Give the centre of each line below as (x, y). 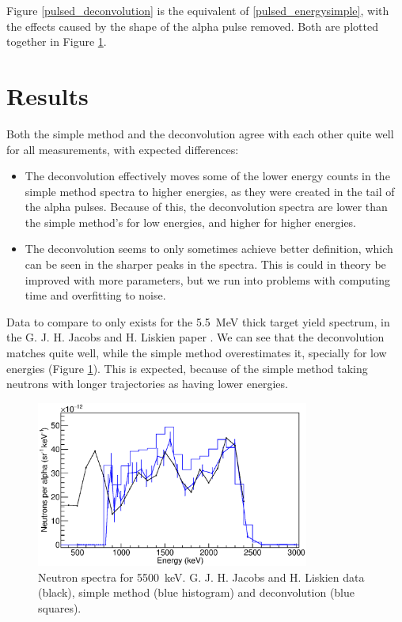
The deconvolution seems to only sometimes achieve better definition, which (209, 249)
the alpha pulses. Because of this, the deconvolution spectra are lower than (206, 207)
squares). (60, 607)
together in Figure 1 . (57, 41)
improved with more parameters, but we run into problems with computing (208, 279)
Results (47, 95)
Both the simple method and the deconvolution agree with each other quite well (200, 133)
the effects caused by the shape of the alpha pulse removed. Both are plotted (192, 26)
